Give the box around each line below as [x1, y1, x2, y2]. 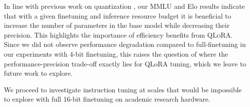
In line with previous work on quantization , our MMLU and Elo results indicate [4, 1, 245, 11]
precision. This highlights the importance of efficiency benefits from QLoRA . [4, 29, 233, 40]
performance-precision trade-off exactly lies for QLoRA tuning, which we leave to [4, 58, 246, 68]
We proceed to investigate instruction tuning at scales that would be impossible [4, 84, 242, 94]
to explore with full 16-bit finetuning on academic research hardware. [4, 94, 211, 104]
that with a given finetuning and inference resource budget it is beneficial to [4, 10, 231, 21]
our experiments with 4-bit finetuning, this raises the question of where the [4, 48, 228, 59]
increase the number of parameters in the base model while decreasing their [4, 20, 230, 30]
